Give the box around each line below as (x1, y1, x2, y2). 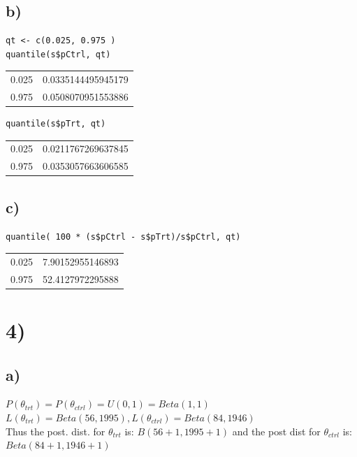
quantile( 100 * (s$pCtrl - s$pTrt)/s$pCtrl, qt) (6, 231, 241, 242)
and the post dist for (232, 423, 321, 438)
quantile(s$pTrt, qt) (6, 119, 106, 129)
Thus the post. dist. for (6, 423, 105, 438)
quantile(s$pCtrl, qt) (6, 49, 111, 59)
